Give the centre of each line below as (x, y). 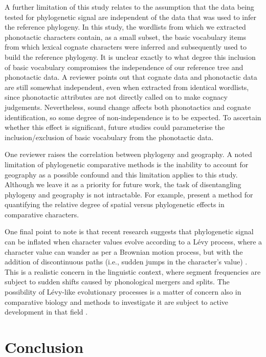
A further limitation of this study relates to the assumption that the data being (129, 7)
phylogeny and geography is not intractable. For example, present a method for (129, 194)
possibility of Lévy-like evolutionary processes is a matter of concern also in (123, 292)
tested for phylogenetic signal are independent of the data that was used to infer (130, 17)
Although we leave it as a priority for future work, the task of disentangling (123, 184)
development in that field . (46, 312)
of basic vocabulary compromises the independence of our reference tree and (124, 67)
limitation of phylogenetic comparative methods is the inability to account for (127, 164)
